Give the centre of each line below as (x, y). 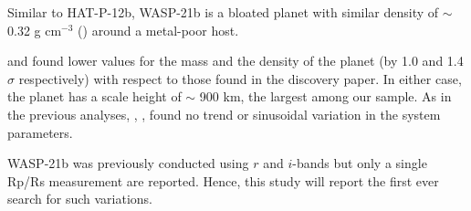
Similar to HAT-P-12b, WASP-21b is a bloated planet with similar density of (223, 12)
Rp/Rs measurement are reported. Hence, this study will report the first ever (223, 180)
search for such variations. (80, 199)
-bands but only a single (360, 163)
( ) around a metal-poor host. (158, 30)
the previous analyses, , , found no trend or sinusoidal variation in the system (224, 114)
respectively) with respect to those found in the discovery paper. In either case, (240, 78)
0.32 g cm (35, 30)
